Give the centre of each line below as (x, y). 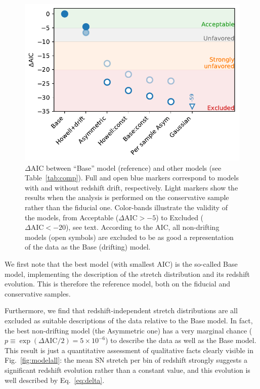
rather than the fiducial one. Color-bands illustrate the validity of (126, 207)
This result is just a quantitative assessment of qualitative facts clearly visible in (129, 350)
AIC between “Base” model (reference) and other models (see (126, 167)
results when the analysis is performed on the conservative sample (127, 197)
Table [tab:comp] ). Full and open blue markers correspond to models (132, 178)
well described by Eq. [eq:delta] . (55, 380)
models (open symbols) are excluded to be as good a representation (129, 237)
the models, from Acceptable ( (72, 217)
